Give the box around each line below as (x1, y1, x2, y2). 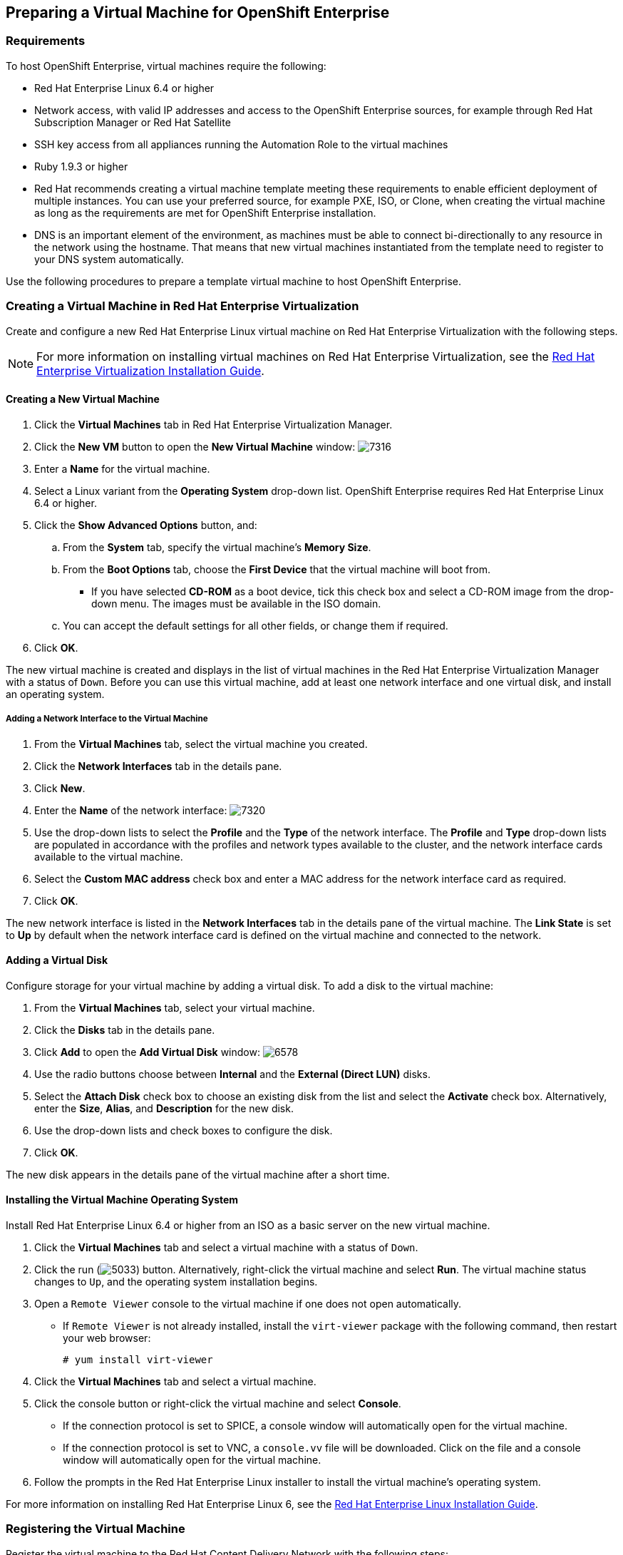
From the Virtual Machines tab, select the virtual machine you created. (34, 737, 368, 750)
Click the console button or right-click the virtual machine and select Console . (34, 1397, 401, 1410)
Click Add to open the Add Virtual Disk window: (34, 1045, 260, 1058)
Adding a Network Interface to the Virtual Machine (6, 714, 208, 724)
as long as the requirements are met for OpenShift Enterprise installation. (34, 206, 376, 219)
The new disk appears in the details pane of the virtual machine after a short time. (6, 1168, 390, 1181)
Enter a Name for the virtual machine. (34, 462, 210, 475)
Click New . (34, 781, 86, 794)
